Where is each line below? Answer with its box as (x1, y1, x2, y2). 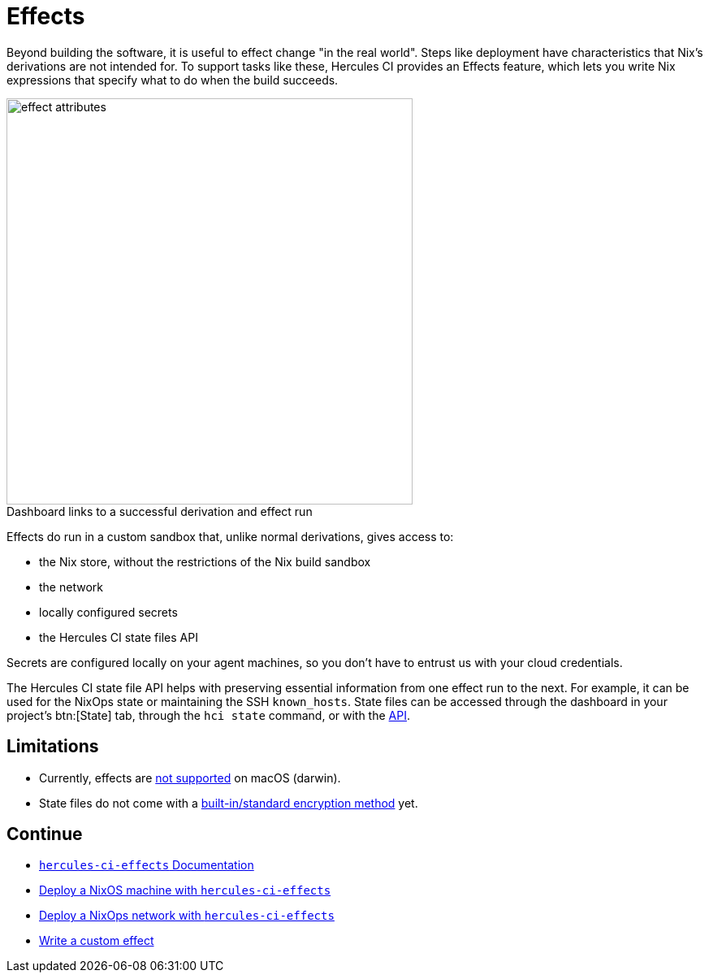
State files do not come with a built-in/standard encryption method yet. (39, 795, 418, 810)
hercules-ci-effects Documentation (39, 858, 254, 873)
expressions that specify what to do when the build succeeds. (6, 72, 339, 87)
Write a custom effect (39, 934, 154, 948)
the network (39, 579, 103, 594)
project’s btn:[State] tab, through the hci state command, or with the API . (6, 708, 411, 722)
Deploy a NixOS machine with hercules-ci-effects (39, 883, 331, 898)
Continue (6, 824, 83, 845)
